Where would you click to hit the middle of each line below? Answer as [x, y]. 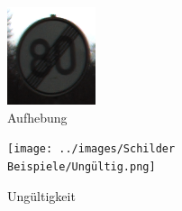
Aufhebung [37, 117]
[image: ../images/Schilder [91, 149]
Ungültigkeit [41, 195]
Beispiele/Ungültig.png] [82, 166]
